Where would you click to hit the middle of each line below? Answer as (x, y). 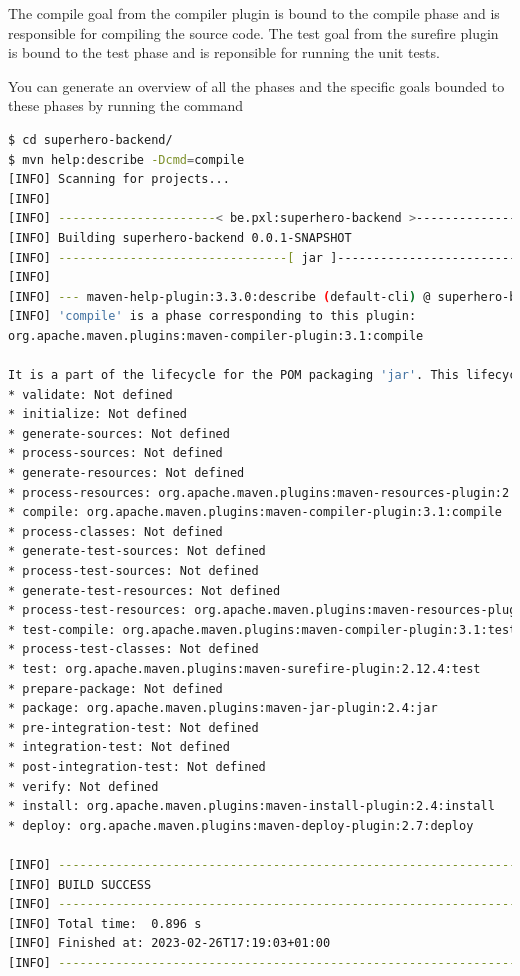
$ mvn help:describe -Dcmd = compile (126, 159)
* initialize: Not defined (97, 414)
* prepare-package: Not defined (115, 688)
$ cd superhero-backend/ (90, 139)
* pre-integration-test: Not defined (133, 727)
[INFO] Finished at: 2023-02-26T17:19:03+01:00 (169, 943)
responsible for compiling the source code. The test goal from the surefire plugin (253, 32)
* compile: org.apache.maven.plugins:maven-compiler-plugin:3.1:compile (255, 512)
